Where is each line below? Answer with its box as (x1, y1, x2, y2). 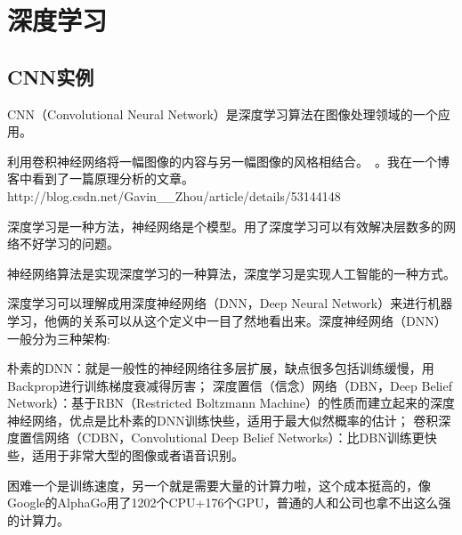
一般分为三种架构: (7, 328, 110, 347)
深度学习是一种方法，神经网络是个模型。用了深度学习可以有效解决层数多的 (7, 216, 443, 235)
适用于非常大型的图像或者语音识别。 (31, 446, 244, 465)
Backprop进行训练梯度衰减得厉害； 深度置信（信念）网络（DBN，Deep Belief (7, 376, 452, 394)
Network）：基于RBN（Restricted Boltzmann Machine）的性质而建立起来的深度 (7, 393, 455, 412)
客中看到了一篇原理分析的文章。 (7, 169, 194, 188)
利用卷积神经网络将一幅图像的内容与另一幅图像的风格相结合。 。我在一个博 (7, 151, 450, 170)
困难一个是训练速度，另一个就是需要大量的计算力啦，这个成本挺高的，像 (7, 475, 431, 494)
